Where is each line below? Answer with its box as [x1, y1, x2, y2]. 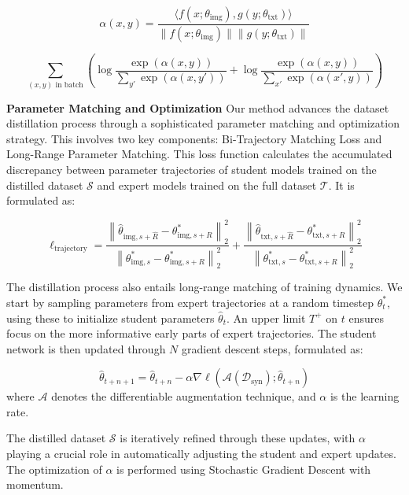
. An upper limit [227, 309, 306, 326]
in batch [55, 80, 83, 89]
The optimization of [6, 460, 102, 477]
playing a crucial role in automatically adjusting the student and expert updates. [6, 445, 396, 462]
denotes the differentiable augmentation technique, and [51, 388, 316, 404]
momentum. [6, 476, 64, 493]
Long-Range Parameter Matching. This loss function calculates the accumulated [6, 146, 392, 162]
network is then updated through [6, 340, 166, 356]
